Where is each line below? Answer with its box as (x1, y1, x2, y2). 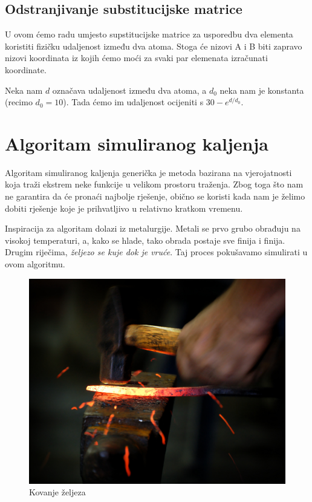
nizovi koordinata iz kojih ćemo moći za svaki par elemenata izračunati (5, 51, 268, 64)
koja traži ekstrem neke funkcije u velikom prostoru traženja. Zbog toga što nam (5, 178, 304, 191)
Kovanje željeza (29, 486, 86, 498)
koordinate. (5, 63, 47, 76)
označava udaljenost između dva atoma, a (52, 83, 207, 96)
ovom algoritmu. (5, 258, 65, 270)
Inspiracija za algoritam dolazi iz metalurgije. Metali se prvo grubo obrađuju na (5, 222, 301, 235)
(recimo (5, 96, 33, 108)
